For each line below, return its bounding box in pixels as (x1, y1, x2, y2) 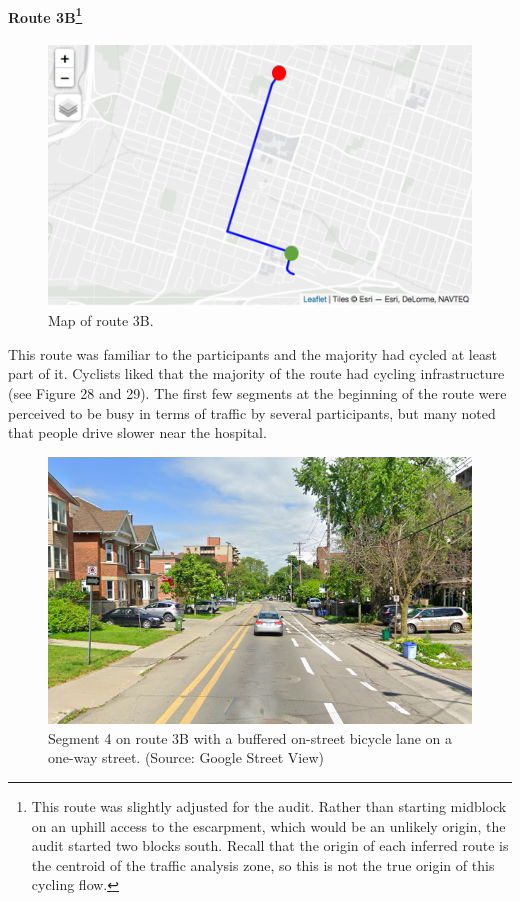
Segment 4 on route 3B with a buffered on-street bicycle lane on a (48, 727, 453, 748)
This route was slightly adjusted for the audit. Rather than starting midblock (31, 796, 507, 817)
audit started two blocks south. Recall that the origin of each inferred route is (31, 835, 509, 856)
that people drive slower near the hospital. (8, 422, 267, 443)
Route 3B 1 (8, 3, 83, 27)
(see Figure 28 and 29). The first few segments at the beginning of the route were (8, 382, 507, 403)
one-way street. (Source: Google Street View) (48, 747, 324, 768)
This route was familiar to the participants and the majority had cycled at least (8, 343, 497, 364)
